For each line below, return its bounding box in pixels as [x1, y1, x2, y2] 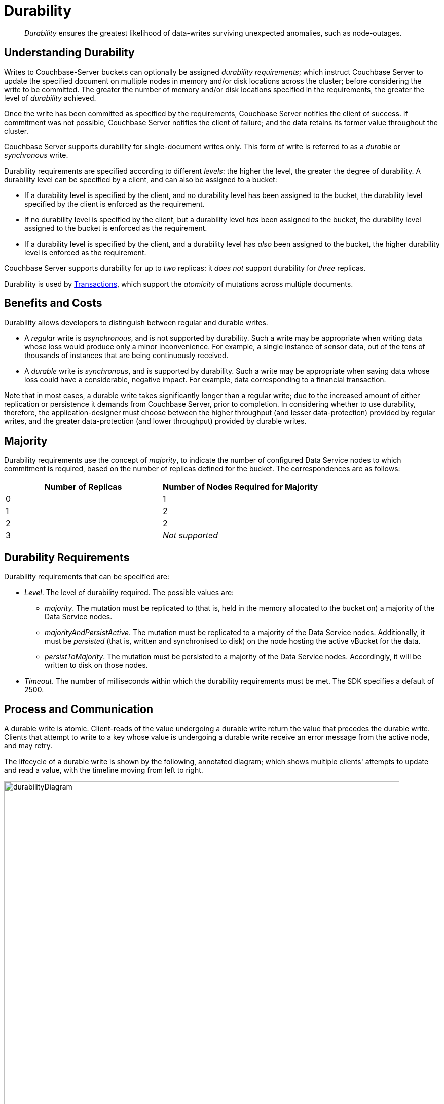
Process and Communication [4, 702, 154, 716]
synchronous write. [4, 150, 68, 160]
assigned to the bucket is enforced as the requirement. [24, 223, 207, 232]
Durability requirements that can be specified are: [4, 572, 169, 581]
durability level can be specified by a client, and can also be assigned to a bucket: [4, 175, 277, 184]
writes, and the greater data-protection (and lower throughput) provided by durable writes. [4, 417, 307, 426]
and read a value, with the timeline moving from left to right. [4, 765, 203, 774]
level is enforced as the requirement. [24, 248, 146, 257]
